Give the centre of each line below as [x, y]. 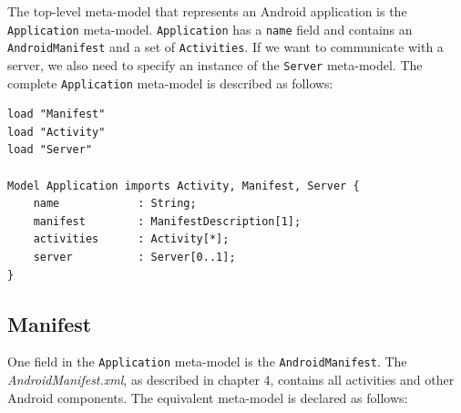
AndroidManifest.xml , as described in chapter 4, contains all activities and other [231, 380]
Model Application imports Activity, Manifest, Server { [184, 186]
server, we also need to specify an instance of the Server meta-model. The [215, 64]
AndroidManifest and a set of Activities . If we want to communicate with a [225, 47]
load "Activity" [56, 132]
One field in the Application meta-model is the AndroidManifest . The [207, 361]
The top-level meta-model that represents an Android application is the [207, 11]
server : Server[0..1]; [134, 257]
